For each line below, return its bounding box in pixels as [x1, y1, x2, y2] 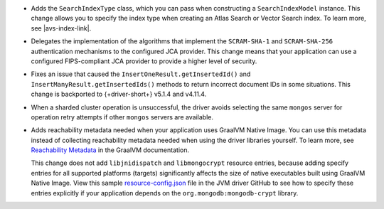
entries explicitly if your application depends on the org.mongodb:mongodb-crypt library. [31, 188, 299, 197]
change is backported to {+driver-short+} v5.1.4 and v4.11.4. [31, 90, 207, 99]
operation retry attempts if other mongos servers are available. [31, 112, 213, 121]
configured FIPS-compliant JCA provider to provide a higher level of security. [31, 57, 257, 65]
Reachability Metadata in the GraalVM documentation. [31, 146, 190, 154]
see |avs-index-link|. [31, 23, 92, 32]
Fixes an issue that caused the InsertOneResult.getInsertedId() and [31, 70, 251, 78]
